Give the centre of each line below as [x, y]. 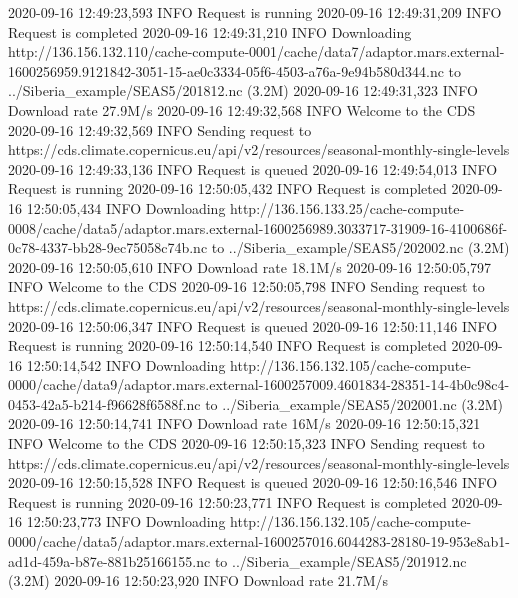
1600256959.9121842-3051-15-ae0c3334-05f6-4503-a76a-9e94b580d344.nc [226, 70]
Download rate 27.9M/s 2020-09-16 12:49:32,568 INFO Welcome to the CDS [242, 109]
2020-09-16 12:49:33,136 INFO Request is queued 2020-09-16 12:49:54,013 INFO [253, 168]
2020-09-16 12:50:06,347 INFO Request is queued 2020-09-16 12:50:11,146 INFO [253, 325]
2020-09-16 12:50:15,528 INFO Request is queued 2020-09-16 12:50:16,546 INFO [253, 482]
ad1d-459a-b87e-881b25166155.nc [109, 560]
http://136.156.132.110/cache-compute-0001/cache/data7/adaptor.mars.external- [256, 51]
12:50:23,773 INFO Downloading [126, 521]
